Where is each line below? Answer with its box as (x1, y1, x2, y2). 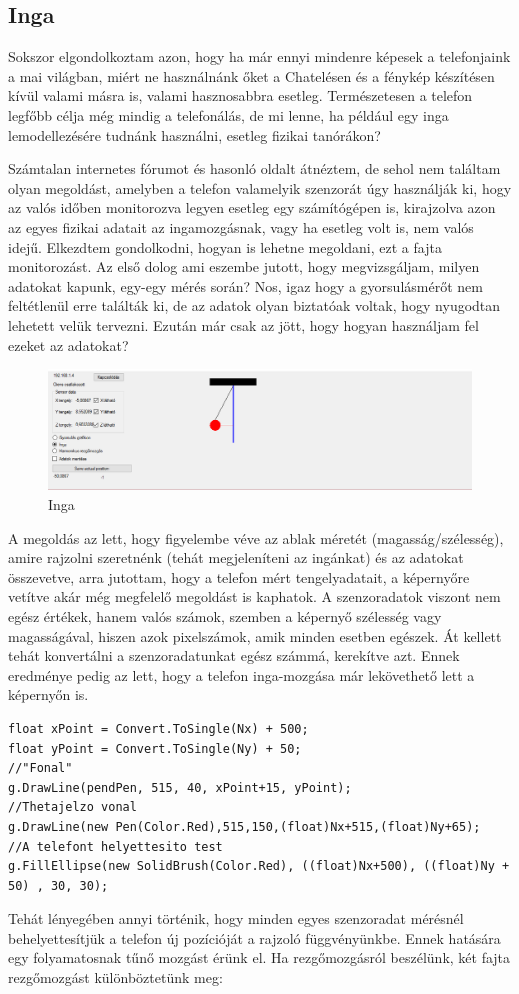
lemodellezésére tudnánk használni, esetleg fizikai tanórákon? (8, 124, 381, 145)
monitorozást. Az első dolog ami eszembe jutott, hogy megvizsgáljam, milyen (8, 256, 480, 277)
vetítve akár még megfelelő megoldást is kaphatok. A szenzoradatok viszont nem (8, 586, 501, 607)
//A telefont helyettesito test (8, 839, 223, 854)
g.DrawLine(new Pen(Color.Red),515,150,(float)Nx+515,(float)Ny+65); (8, 819, 481, 834)
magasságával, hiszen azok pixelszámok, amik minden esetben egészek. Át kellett (8, 625, 502, 646)
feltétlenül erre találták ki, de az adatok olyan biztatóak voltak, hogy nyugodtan (8, 295, 501, 316)
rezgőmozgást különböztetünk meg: (8, 967, 223, 988)
